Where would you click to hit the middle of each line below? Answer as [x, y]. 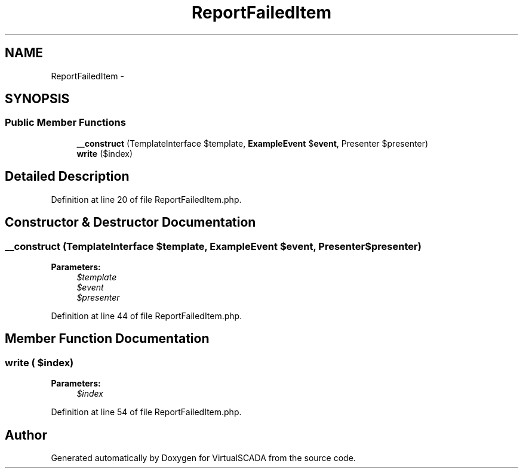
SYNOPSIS [37, 99]
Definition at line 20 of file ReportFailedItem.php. [146, 199]
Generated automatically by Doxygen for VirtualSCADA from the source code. [203, 457]
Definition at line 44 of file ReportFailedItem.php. [147, 316]
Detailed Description [67, 177]
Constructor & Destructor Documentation [130, 222]
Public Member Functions [65, 123]
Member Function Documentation [107, 339]
